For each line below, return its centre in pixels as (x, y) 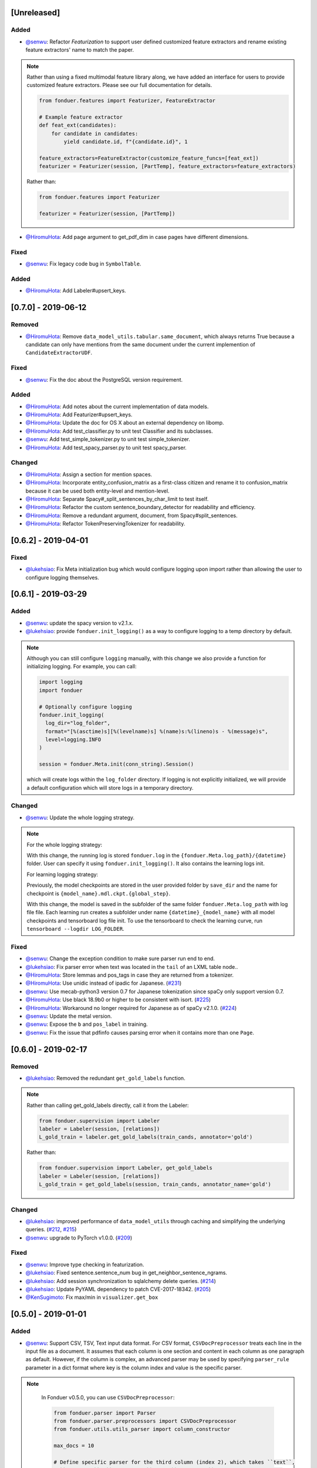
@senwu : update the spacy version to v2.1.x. (80, 623)
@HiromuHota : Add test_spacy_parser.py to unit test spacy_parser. (106, 447)
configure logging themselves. (62, 577)
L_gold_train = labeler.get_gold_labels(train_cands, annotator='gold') (146, 1137)
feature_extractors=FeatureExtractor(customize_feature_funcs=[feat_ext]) (149, 158)
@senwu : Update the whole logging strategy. (80, 817)
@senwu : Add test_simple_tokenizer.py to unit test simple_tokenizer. (108, 439)
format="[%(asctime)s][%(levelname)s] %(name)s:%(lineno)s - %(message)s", (156, 731)
